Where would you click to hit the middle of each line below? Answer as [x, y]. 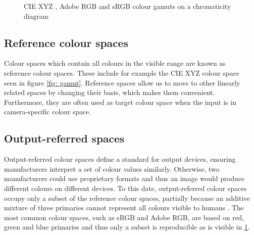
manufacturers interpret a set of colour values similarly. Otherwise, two [112, 168]
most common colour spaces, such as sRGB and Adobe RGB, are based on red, [124, 217]
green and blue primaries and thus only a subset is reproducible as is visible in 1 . [127, 227]
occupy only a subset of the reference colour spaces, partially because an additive [127, 198]
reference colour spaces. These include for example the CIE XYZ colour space [122, 72]
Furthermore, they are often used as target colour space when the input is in [120, 102]
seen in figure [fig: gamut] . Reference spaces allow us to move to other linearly [122, 82]
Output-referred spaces [64, 138]
